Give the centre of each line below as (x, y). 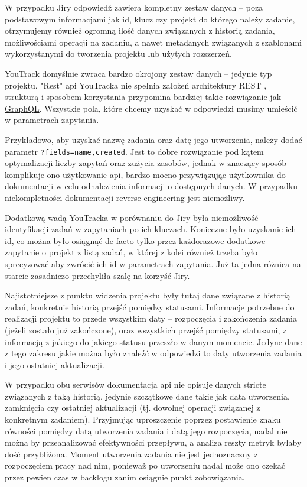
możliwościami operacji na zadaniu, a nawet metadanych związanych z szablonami (153, 42)
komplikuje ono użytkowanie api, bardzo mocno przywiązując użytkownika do (145, 174)
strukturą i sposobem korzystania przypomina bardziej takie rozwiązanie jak (143, 97)
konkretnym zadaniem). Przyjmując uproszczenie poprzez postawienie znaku (143, 419)
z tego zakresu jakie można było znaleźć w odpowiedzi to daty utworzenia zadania (153, 353)
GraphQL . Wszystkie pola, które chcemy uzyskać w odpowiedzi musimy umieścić (151, 108)
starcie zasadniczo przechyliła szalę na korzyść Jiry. (97, 275)
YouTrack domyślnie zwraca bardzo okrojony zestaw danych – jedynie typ (138, 73)
